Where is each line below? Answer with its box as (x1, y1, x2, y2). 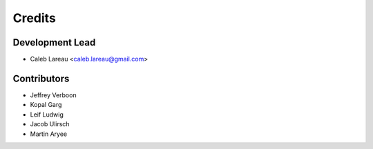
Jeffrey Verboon (30, 90, 77, 99)
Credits (12, 10, 57, 26)
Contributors (12, 72, 70, 84)
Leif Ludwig (30, 110, 64, 119)
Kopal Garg (30, 101, 62, 109)
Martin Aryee (30, 130, 68, 138)
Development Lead (12, 37, 96, 48)
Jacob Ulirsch (30, 120, 70, 128)
